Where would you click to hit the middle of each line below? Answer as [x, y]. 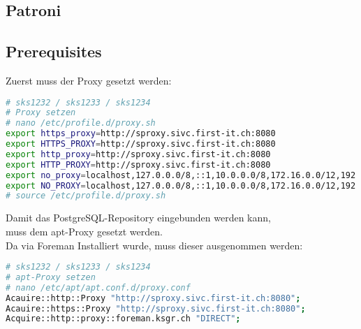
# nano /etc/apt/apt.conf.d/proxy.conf [98, 287]
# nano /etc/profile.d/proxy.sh [81, 123]
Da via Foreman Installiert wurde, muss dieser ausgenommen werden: [154, 245]
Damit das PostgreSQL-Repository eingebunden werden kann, [138, 218]
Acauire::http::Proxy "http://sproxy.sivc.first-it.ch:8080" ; [153, 298]
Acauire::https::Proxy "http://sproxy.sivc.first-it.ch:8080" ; [156, 308]
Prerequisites [54, 51]
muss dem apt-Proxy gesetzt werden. [84, 231]
